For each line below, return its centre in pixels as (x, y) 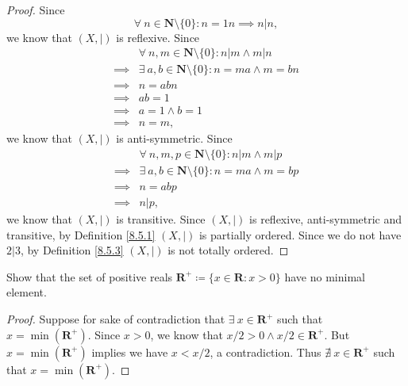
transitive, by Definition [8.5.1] (81, 234)
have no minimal (325, 276)
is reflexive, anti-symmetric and (326, 219)
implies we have (130, 352)
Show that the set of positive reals (90, 276)
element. (27, 292)
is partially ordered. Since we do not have (300, 234)
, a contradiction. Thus (266, 352)
